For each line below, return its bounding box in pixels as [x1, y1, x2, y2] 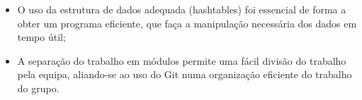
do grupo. [17, 80, 60, 95]
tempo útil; [17, 30, 66, 44]
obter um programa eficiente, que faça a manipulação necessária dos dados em [17, 15, 357, 30]
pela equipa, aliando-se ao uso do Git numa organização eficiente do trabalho [17, 67, 352, 82]
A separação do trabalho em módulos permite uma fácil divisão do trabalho [17, 53, 346, 68]
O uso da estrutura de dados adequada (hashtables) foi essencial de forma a [17, 2, 346, 16]
